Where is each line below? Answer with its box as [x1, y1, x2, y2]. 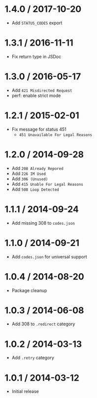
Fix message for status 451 [11, 126, 67, 132]
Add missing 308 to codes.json [11, 220, 75, 226]
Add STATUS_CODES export [11, 20, 63, 26]
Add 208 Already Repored [11, 165, 64, 171]
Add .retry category [11, 355, 55, 361]
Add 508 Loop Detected [11, 186, 60, 192]
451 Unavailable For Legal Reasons [19, 132, 92, 137]
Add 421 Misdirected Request [11, 87, 72, 93]
